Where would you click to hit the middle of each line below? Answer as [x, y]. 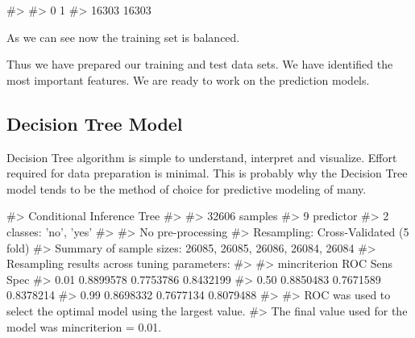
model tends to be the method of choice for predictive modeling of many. [187, 188]
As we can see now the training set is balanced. [123, 37]
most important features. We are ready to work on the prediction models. [188, 79]
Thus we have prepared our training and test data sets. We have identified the [200, 64]
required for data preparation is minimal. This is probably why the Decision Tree [207, 173]
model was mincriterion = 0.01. [84, 326]
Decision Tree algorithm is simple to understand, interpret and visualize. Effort [202, 157]
